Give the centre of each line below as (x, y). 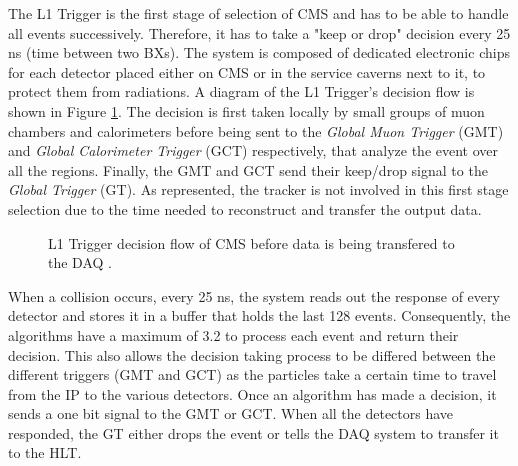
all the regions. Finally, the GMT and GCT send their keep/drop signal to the (248, 169)
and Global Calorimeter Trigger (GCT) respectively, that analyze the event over (253, 150)
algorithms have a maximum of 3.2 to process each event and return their (233, 334)
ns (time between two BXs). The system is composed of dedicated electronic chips (259, 52)
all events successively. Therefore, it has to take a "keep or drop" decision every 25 (259, 32)
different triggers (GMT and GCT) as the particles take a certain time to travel (252, 374)
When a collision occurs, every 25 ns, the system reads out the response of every (254, 295)
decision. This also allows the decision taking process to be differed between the (252, 354)
